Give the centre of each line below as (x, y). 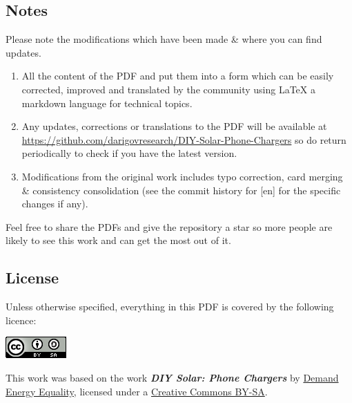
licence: (21, 320)
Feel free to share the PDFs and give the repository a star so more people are (169, 226)
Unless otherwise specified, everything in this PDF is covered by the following (170, 307)
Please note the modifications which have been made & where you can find (164, 39)
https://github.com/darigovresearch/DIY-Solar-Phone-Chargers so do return (184, 139)
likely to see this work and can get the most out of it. (118, 240)
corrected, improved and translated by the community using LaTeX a (168, 89)
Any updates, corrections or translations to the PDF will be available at (174, 126)
